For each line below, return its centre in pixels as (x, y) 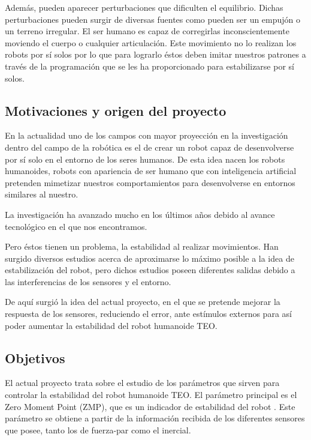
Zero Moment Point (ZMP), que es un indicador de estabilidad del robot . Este (150, 406)
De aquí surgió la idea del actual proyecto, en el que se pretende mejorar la (143, 302)
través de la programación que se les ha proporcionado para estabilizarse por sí (150, 66)
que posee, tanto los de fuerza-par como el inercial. (98, 429)
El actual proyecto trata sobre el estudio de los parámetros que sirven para (142, 383)
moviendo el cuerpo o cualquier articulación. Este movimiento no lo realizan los (151, 42)
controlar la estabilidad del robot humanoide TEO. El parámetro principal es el (151, 395)
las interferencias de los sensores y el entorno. (88, 281)
